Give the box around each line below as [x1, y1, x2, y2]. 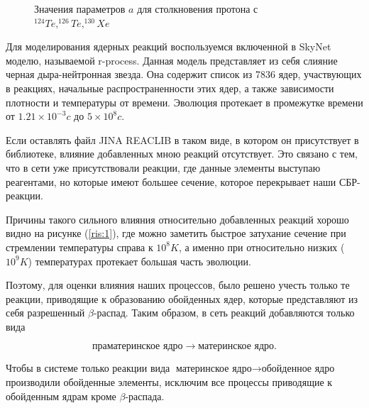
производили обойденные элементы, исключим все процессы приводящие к [6, 375, 333, 390]
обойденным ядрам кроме [6, 388, 116, 403]
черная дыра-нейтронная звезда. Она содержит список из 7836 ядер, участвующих [6, 67, 362, 82]
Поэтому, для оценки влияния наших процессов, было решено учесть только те [6, 277, 350, 292]
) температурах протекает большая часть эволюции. [28, 253, 251, 268]
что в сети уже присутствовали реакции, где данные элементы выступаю [6, 160, 321, 175]
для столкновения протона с [137, 1, 258, 16]
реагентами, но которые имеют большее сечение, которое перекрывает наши [6, 174, 336, 189]
